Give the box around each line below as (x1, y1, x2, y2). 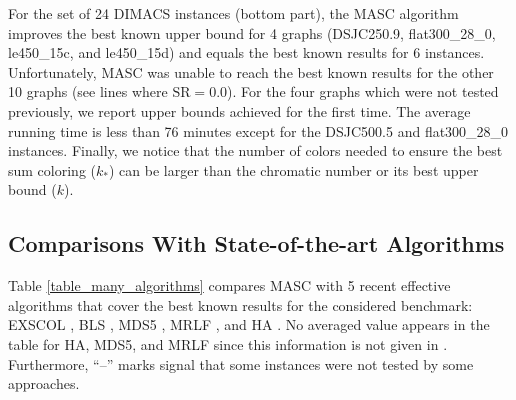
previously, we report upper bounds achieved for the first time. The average (8, 100, 471, 121)
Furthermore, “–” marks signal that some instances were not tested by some (8, 353, 474, 374)
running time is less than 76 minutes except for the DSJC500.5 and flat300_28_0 (8, 120, 509, 141)
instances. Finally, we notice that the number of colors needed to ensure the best (8, 140, 503, 161)
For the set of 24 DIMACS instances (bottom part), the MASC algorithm (8, 3, 459, 23)
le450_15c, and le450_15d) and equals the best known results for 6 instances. (8, 42, 485, 63)
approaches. (8, 373, 80, 394)
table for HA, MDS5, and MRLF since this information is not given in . (8, 333, 448, 354)
